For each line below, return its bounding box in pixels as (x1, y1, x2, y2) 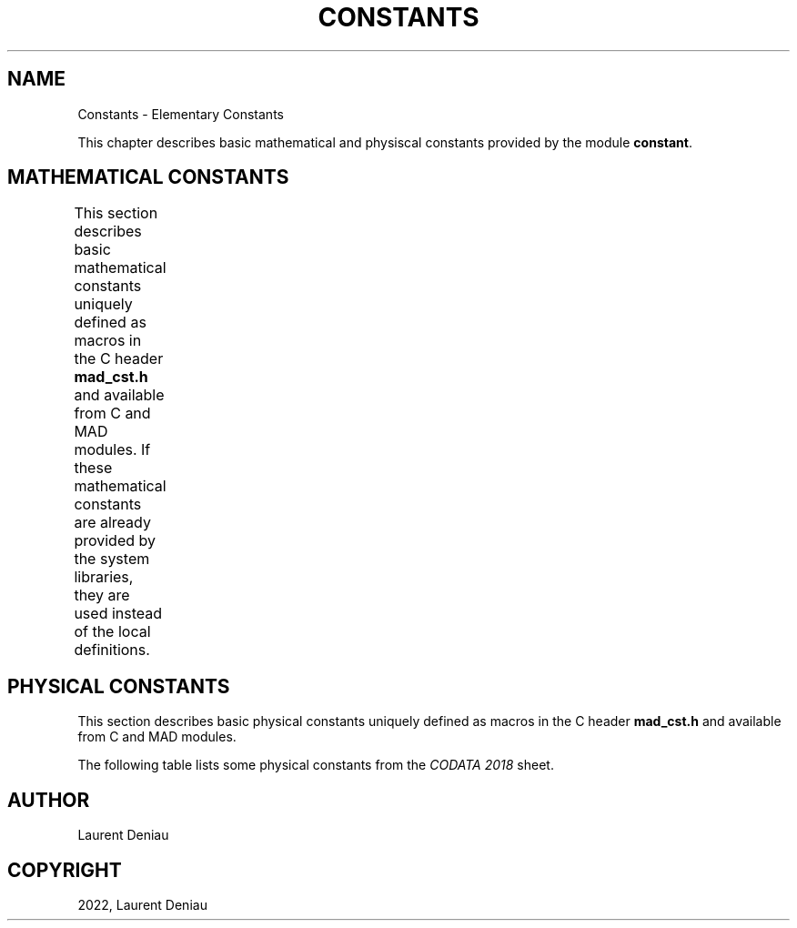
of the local (74, 622, 151, 641)
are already (74, 513, 151, 532)
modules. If (74, 440, 151, 459)
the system (74, 550, 150, 569)
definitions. (74, 641, 150, 660)
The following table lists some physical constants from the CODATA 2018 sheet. (77, 757, 554, 773)
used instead (74, 604, 163, 623)
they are (74, 586, 130, 605)
